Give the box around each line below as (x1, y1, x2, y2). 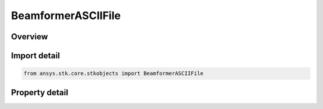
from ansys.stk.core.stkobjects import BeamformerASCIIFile (23, 70, 204, 77)
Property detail (11, 87, 69, 98)
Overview (11, 32, 48, 42)
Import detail (11, 51, 60, 61)
